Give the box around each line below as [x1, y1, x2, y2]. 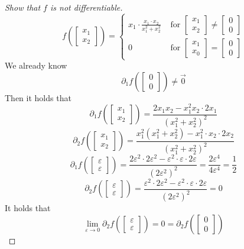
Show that [5, 1, 41, 13]
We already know [5, 59, 67, 72]
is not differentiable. [50, 1, 123, 13]
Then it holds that [5, 91, 71, 104]
